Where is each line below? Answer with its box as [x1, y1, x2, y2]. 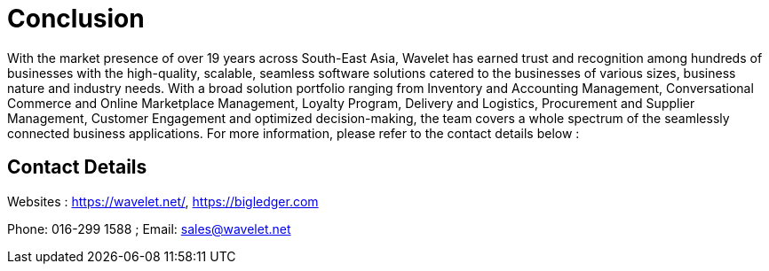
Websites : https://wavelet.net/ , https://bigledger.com [7, 193, 319, 209]
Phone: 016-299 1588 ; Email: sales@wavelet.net [7, 221, 291, 236]
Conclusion [7, 4, 145, 34]
